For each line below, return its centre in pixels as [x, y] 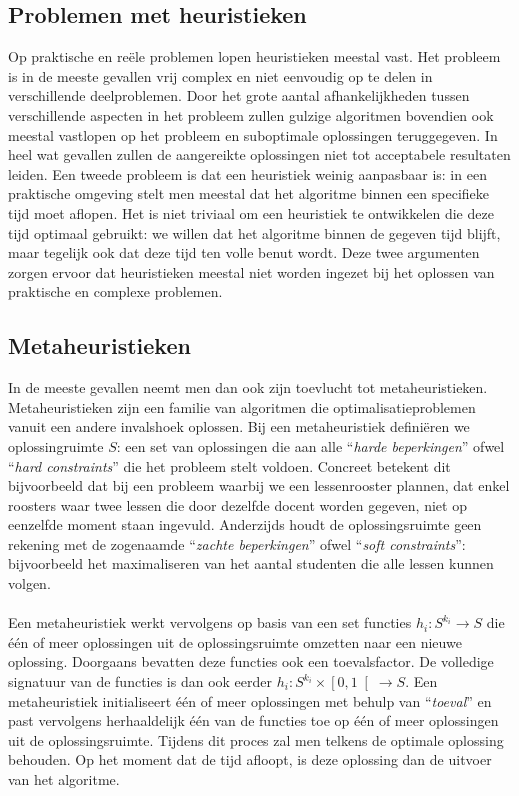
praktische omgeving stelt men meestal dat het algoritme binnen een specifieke [248, 193]
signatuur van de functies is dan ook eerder [140, 681]
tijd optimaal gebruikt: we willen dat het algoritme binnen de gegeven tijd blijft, [254, 232]
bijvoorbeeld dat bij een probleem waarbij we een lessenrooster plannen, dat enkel [259, 485]
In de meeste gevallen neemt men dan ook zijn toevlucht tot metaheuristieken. [248, 387]
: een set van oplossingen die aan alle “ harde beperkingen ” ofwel [310, 445]
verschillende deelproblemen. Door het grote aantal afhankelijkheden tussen [239, 95]
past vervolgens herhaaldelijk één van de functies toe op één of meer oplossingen [253, 720]
